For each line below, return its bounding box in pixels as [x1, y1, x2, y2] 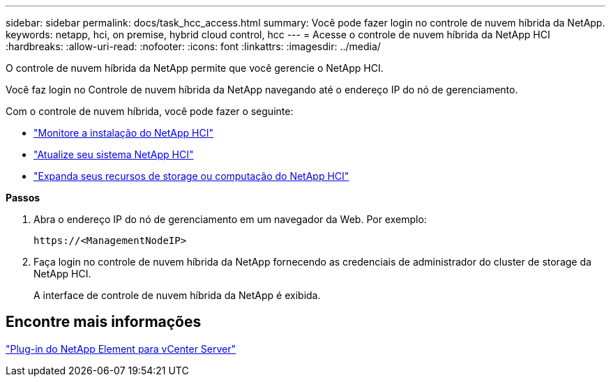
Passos [6, 192, 40, 204]
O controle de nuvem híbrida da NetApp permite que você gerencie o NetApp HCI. [6, 62, 384, 74]
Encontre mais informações [6, 313, 202, 331]
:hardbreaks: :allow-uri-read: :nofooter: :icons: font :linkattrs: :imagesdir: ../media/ [6, 40, 381, 52]
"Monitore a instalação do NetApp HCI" [33, 127, 213, 139]
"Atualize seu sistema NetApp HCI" [33, 148, 194, 160]
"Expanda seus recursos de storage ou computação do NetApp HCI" [33, 170, 349, 182]
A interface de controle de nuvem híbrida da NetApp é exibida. [33, 289, 321, 301]
